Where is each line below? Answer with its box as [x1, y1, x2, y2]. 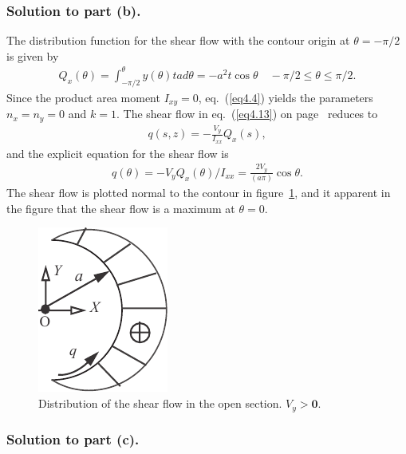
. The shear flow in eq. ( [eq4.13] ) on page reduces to [116, 105, 378, 122]
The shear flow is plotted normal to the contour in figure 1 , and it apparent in [6, 184, 391, 201]
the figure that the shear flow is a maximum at [6, 199, 235, 216]
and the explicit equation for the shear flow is [6, 144, 229, 161]
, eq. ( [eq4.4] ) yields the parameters [198, 89, 373, 105]
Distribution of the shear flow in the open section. [38, 395, 282, 412]
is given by [6, 47, 59, 64]
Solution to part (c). [6, 429, 140, 449]
